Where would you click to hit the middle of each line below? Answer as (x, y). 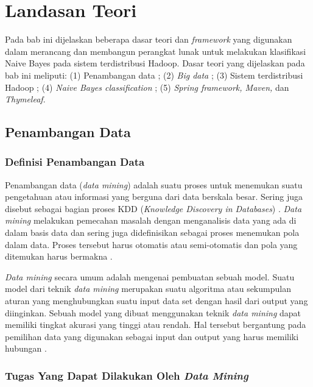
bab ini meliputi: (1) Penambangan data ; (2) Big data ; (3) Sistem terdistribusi (154, 75)
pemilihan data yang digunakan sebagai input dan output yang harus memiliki (152, 336)
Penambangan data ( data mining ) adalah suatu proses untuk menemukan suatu (154, 184)
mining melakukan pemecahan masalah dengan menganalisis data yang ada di (151, 220)
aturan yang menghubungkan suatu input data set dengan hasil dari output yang (156, 301)
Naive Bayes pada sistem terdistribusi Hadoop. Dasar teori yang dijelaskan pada (155, 63)
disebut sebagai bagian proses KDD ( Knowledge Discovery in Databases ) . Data (153, 208)
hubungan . (26, 348)
